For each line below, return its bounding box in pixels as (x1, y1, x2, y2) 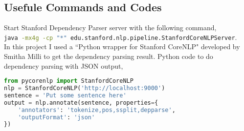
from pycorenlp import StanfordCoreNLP (4, 77, 133, 85)
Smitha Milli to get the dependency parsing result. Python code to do (4, 51, 213, 61)
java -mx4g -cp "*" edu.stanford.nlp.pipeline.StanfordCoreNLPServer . (4, 32, 237, 42)
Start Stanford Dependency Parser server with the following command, (4, 22, 217, 33)
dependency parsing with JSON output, (4, 60, 123, 71)
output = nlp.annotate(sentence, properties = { (4, 99, 158, 106)
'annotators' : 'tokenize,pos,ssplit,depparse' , (18, 106, 176, 113)
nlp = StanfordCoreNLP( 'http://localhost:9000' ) (4, 85, 165, 92)
